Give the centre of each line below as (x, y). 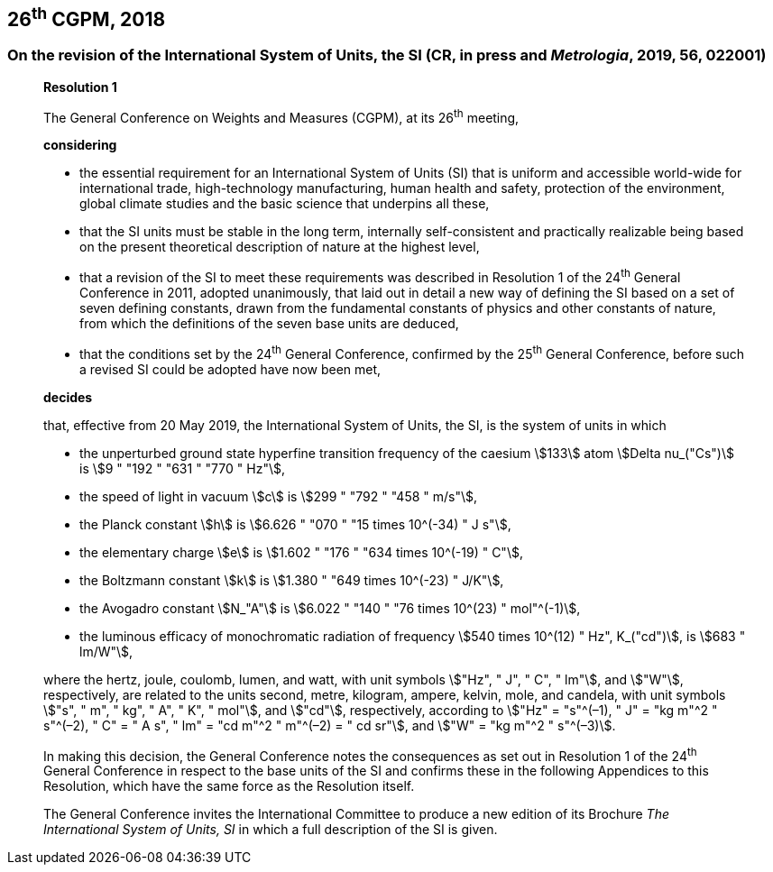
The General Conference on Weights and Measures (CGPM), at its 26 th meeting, (281, 116)
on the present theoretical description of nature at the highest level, (280, 247)
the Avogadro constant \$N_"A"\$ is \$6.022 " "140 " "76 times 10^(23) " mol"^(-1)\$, (330, 608)
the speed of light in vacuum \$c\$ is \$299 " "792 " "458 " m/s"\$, (279, 496)
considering (80, 145)
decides (68, 397)
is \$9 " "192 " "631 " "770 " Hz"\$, (182, 468)
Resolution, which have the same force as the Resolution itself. (229, 786)
